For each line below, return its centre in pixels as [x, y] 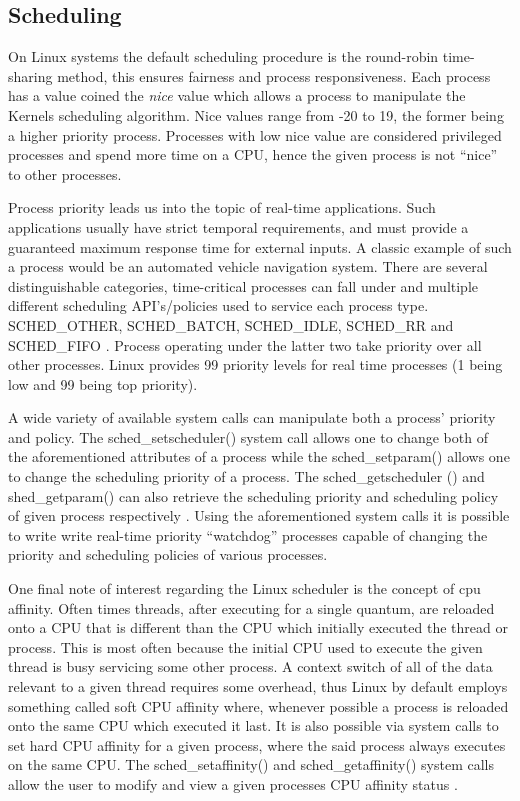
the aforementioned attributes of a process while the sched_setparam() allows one [259, 456]
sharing [30, 75]
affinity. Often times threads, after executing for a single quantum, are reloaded [251, 607]
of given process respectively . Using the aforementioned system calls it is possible [259, 515]
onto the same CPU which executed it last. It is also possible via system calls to [253, 725]
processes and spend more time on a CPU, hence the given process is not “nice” [253, 154]
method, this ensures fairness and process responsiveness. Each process [274, 75]
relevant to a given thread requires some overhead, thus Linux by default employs [258, 686]
